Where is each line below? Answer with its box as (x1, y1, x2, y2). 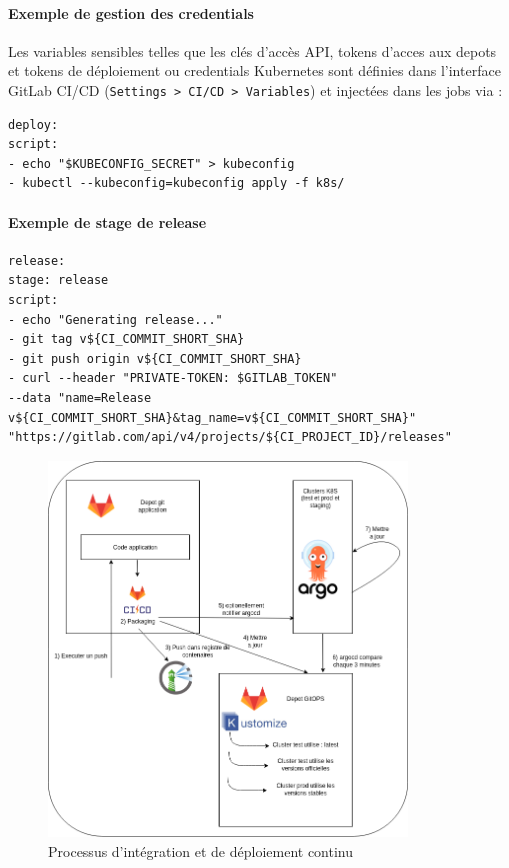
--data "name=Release (8, 390, 152, 405)
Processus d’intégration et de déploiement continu (48, 841, 354, 862)
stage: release (8, 273, 109, 288)
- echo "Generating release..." (8, 312, 223, 327)
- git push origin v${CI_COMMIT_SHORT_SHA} (8, 351, 302, 366)
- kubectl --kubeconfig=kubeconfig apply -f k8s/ (8, 176, 345, 191)
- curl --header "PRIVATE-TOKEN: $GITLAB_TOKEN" (8, 371, 338, 386)
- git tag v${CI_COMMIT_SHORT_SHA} (8, 332, 245, 347)
